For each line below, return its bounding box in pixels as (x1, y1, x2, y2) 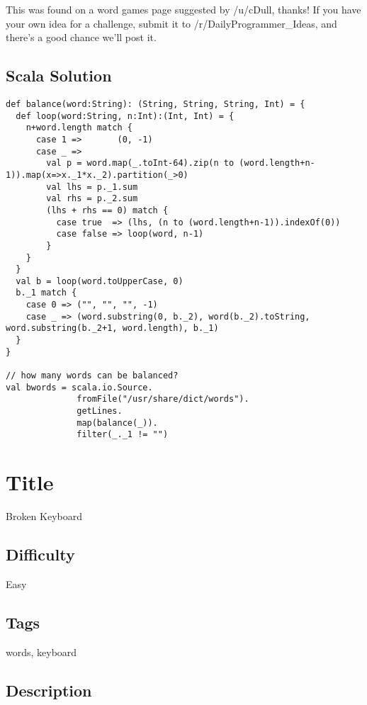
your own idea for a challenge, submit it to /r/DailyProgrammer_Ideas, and (6, 16, 337, 30)
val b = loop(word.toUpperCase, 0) (16, 276, 183, 286)
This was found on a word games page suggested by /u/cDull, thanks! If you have (6, 2, 361, 16)
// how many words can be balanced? (6, 371, 179, 381)
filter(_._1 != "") (77, 429, 169, 440)
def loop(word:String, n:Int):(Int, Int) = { (16, 111, 235, 121)
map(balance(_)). (77, 417, 158, 428)
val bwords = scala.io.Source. (6, 382, 153, 393)
